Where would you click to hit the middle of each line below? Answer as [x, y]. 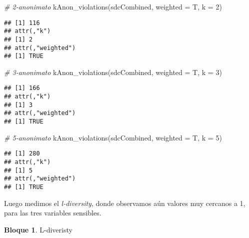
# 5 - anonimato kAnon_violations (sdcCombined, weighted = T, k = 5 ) [113, 137]
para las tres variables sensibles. [53, 213]
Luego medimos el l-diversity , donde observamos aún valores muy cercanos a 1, [125, 203]
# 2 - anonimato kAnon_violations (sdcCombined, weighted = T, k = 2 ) [113, 6]
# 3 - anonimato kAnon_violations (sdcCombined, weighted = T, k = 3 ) [113, 72]
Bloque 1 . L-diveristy [38, 229]
